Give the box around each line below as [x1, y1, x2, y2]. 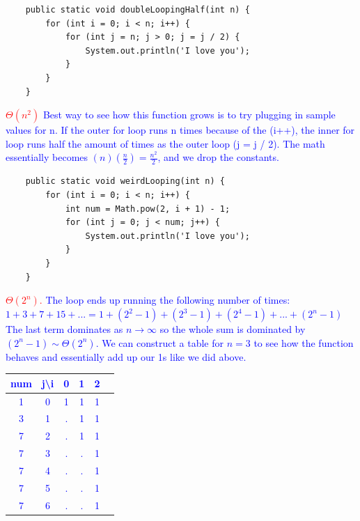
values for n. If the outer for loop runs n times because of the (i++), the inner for [6, 123, 355, 137]
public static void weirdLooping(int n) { [25, 176, 225, 187]
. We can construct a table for [95, 335, 224, 350]
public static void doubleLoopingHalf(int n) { [25, 5, 250, 15]
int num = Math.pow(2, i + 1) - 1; [65, 203, 230, 214]
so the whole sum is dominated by [159, 322, 306, 336]
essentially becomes [6, 150, 88, 164]
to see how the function [253, 335, 354, 350]
